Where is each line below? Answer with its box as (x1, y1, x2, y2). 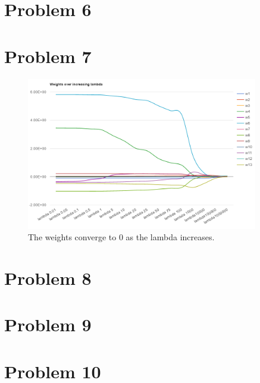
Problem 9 (4, 312, 92, 337)
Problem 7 (4, 43, 92, 68)
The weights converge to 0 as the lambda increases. (28, 231, 215, 243)
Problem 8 (4, 265, 92, 290)
